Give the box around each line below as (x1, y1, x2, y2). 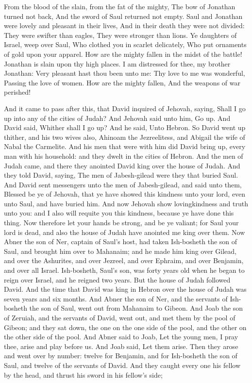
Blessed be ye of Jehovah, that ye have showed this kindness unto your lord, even (4, 189, 246, 199)
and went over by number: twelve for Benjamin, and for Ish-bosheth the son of (4, 350, 237, 361)
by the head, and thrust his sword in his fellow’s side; (4, 369, 163, 380)
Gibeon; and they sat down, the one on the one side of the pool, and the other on (4, 322, 247, 332)
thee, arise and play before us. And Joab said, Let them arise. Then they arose (4, 341, 238, 351)
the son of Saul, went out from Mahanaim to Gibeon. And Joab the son (29, 303, 243, 313)
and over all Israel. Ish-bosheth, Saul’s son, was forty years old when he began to (4, 265, 245, 275)
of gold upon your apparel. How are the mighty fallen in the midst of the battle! (4, 49, 242, 59)
